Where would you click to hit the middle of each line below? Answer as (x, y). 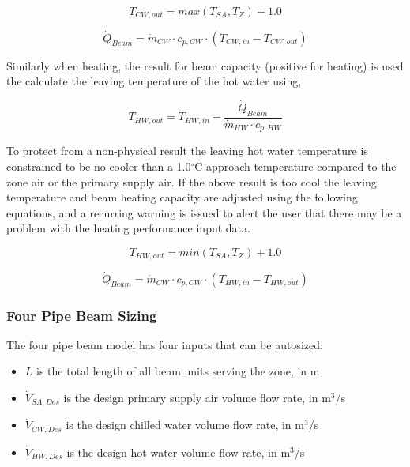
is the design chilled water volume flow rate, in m (185, 425)
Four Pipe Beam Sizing (82, 315)
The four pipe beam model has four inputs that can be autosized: (165, 344)
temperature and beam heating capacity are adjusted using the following (182, 197)
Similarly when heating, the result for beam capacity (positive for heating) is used (205, 65)
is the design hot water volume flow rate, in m (179, 452)
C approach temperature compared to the (295, 166)
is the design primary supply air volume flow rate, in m (197, 397)
